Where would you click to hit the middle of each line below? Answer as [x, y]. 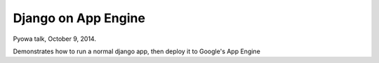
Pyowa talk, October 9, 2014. [54, 39]
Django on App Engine [79, 18]
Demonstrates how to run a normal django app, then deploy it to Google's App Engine [137, 51]
